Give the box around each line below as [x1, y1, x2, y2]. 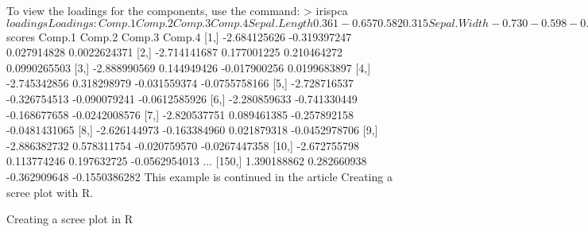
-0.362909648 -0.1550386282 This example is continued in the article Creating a [6, 168, 393, 184]
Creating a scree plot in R [6, 211, 133, 227]
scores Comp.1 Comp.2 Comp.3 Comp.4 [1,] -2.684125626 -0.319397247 [6, 28, 352, 44]
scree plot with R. [6, 184, 94, 200]
